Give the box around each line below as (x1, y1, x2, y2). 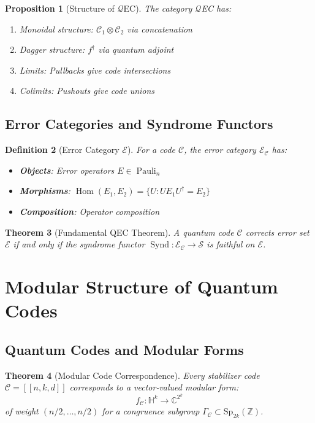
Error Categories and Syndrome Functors (5, 114, 273, 133)
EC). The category (123, 2, 192, 14)
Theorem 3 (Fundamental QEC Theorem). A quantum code (5, 225, 234, 238)
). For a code (127, 143, 175, 156)
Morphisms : (19, 184, 70, 197)
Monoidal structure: (19, 22, 94, 35)
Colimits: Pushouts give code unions (19, 84, 155, 97)
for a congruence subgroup (102, 405, 200, 417)
